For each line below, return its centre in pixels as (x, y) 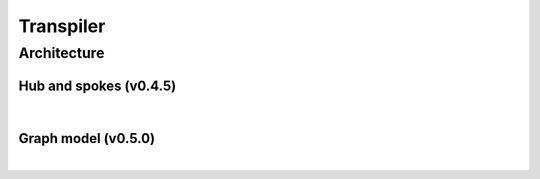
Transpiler (62, 26)
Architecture (61, 53)
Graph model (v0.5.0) (86, 138)
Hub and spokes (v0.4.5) (97, 85)
